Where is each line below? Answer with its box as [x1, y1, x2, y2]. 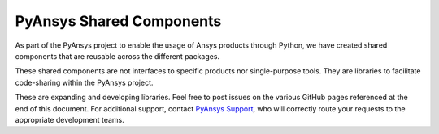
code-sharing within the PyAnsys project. [15, 77, 154, 87]
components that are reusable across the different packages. [15, 51, 219, 61]
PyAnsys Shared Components [15, 12, 222, 30]
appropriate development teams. [15, 115, 125, 124]
